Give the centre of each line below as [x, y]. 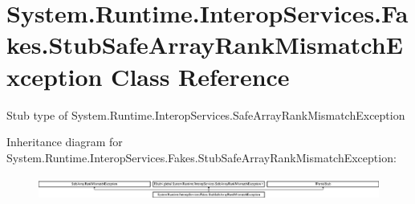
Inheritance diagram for [65, 142]
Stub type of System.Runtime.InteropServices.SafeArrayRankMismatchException [206, 114]
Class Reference [200, 76]
